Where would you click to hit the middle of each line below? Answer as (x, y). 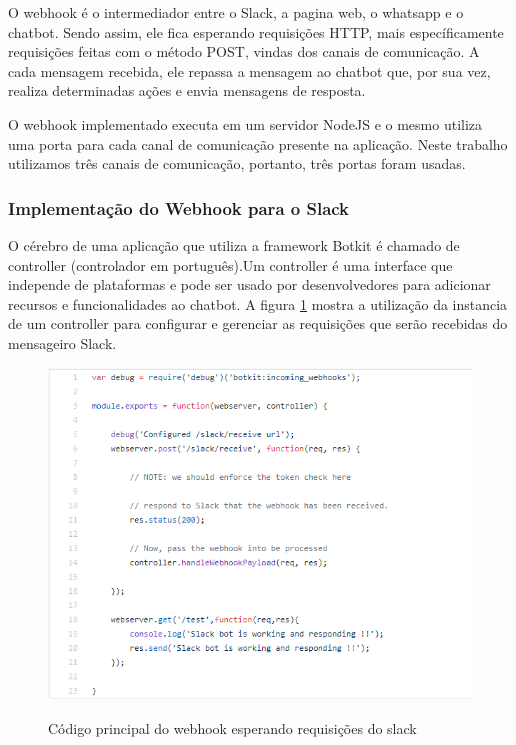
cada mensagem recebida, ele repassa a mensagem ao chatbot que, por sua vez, (249, 70)
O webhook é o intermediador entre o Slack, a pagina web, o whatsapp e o (236, 12)
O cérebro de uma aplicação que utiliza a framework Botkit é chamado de (234, 244)
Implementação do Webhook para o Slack (179, 207)
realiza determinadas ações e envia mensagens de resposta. (187, 90)
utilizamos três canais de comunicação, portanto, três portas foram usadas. (237, 163)
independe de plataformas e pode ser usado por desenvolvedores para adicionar (249, 284)
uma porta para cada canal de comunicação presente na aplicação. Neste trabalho (258, 143)
